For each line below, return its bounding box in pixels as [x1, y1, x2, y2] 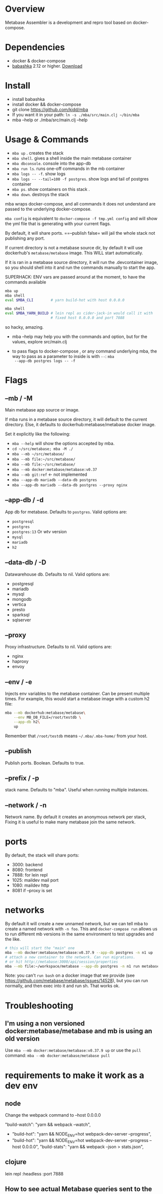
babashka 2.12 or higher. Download [12, 63, 82, 69]
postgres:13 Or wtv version [12, 528, 67, 534]
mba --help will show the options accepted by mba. [12, 441, 115, 446]
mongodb [12, 596, 32, 602]
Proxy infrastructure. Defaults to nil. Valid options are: [5, 644, 112, 650]
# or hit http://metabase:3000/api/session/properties [5, 959, 118, 964]
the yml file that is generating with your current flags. [5, 221, 111, 226]
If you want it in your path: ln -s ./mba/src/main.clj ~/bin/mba [12, 112, 140, 117]
